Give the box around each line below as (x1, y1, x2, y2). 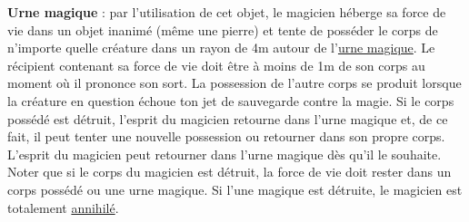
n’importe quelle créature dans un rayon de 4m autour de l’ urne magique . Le (7, 38, 435, 57)
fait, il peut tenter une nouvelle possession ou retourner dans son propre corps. (7, 127, 445, 146)
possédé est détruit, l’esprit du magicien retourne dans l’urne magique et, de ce (7, 109, 448, 128)
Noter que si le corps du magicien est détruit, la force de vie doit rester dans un (7, 162, 452, 181)
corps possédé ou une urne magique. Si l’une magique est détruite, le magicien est (7, 179, 463, 198)
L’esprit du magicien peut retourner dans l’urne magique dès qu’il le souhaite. (7, 144, 442, 163)
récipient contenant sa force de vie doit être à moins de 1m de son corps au (7, 55, 425, 74)
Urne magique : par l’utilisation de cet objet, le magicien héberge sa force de (7, 3, 446, 21)
